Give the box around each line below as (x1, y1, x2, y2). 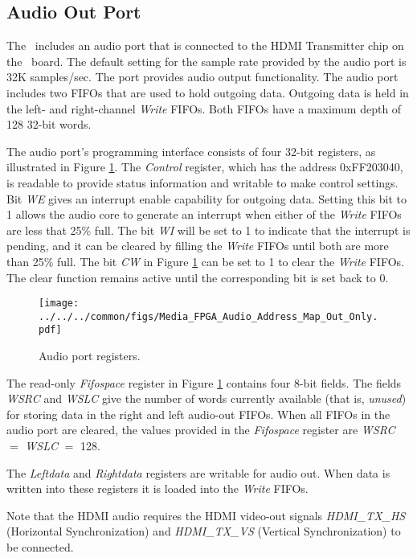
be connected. (6, 539, 74, 556)
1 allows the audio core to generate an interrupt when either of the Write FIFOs (6, 206, 402, 223)
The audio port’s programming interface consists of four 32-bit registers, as (6, 142, 376, 159)
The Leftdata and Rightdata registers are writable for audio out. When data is (6, 464, 390, 481)
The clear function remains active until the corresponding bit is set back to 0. (6, 269, 389, 285)
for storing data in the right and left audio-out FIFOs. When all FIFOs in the (6, 405, 390, 422)
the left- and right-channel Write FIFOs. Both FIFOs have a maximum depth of (6, 100, 402, 117)
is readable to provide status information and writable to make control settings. (6, 174, 399, 191)
